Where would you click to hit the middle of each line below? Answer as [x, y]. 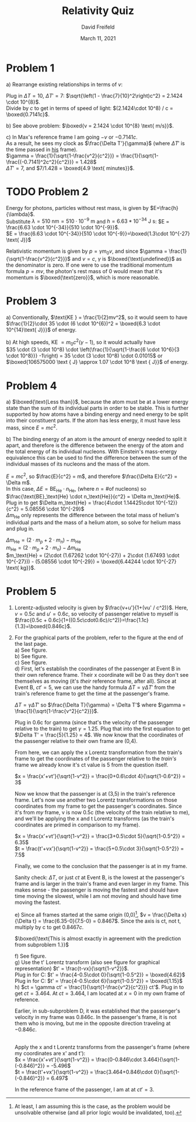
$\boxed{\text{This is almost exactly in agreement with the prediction [98, 938]
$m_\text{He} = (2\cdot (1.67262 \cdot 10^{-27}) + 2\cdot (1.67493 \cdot [93, 555]
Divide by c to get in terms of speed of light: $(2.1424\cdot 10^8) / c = [90, 108]
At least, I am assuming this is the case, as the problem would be [92, 1106]
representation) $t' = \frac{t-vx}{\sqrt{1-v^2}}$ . [72, 968]
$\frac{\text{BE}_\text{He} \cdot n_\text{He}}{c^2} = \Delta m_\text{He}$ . [93, 496]
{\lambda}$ [20, 214]
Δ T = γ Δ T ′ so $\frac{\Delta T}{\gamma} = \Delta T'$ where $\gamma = [100, 705]
